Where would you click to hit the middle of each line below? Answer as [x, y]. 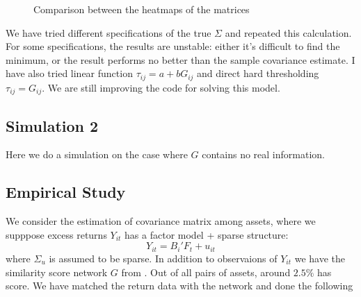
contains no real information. [263, 154]
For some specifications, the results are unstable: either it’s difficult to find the [173, 46]
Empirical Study [66, 192]
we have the [320, 258]
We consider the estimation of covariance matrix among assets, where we [161, 221]
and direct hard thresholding [258, 73]
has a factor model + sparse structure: [207, 234]
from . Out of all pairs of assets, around [206, 272]
